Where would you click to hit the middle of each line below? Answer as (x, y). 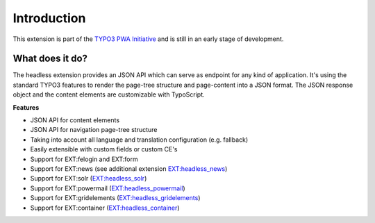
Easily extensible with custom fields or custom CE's (104, 149)
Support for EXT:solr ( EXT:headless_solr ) (89, 179)
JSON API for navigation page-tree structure (94, 130)
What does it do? (50, 59)
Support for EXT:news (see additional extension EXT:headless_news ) (129, 168)
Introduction (49, 18)
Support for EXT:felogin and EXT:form (84, 159)
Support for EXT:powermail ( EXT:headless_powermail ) (108, 188)
